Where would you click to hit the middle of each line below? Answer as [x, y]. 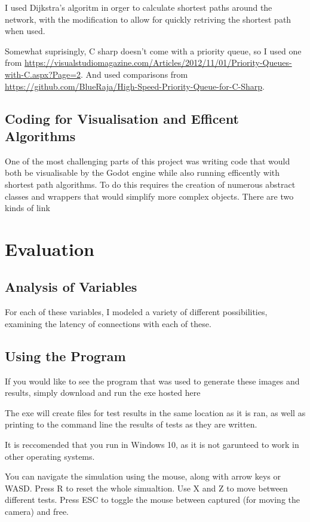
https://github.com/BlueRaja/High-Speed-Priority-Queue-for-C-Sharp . [135, 86]
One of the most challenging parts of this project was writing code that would [148, 161]
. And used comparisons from [134, 74]
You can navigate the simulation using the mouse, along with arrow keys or [143, 476]
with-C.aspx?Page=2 [43, 74]
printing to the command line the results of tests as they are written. [131, 424]
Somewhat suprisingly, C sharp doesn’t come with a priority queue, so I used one [153, 51]
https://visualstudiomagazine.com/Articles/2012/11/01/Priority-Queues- [158, 62]
